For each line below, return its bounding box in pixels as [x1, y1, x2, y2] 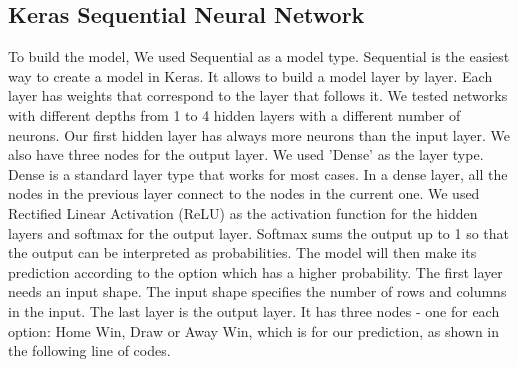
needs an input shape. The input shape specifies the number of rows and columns [8, 281, 507, 302]
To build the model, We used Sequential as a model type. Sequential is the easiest [8, 46, 510, 67]
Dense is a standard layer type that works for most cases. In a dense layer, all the [8, 163, 508, 184]
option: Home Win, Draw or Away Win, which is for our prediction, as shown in [8, 320, 500, 341]
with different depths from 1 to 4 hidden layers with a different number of [8, 104, 461, 125]
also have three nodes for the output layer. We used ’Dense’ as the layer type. [8, 144, 484, 165]
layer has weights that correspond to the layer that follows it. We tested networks [8, 85, 508, 106]
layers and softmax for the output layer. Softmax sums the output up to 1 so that [8, 222, 510, 243]
